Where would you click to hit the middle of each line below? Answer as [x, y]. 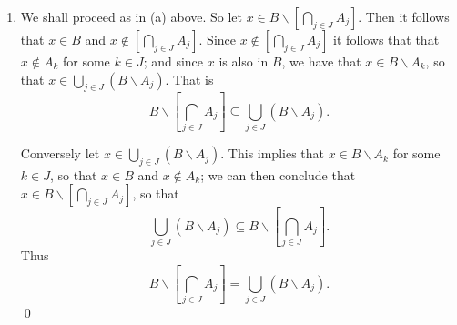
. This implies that [273, 153]
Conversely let [60, 153]
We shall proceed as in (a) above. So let [132, 16]
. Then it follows [404, 16]
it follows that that [386, 39]
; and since [173, 61]
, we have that [321, 61]
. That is [189, 79]
